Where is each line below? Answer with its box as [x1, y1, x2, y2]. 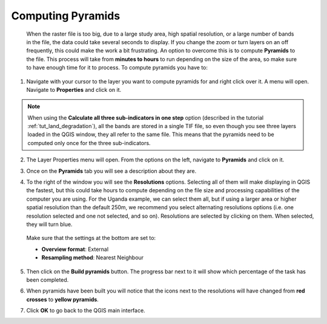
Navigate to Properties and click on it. [26, 86, 122, 93]
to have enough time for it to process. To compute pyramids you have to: [26, 64, 208, 71]
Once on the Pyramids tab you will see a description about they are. [26, 167, 197, 175]
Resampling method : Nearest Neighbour [41, 254, 144, 261]
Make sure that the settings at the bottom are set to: [26, 235, 156, 242]
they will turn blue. [26, 221, 73, 228]
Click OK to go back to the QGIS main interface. [26, 307, 145, 314]
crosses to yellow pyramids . [26, 296, 99, 303]
